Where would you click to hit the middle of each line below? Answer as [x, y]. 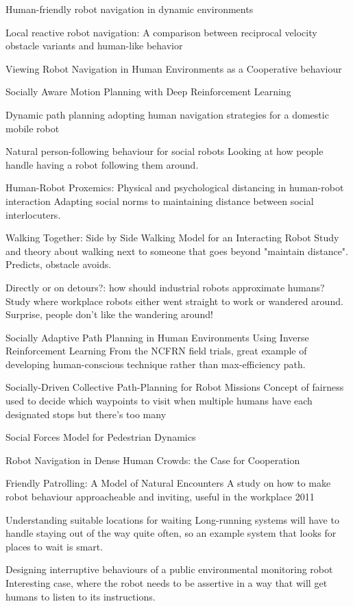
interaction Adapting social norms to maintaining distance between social [160, 201]
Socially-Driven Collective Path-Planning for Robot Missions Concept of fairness [175, 387]
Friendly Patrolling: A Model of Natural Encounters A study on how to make [168, 483]
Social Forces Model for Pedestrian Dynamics [101, 437]
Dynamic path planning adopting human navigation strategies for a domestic [167, 114]
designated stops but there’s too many [86, 414]
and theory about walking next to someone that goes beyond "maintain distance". [177, 251]
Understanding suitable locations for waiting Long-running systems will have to [172, 519]
